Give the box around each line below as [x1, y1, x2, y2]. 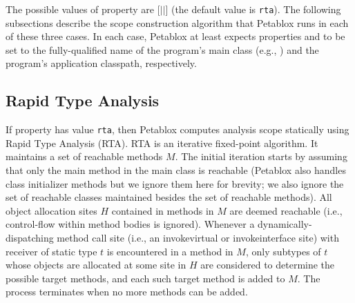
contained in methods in [111, 203, 214, 217]
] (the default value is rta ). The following [165, 2, 341, 16]
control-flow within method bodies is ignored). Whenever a [6, 217, 255, 231]
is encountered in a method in [106, 244, 233, 258]
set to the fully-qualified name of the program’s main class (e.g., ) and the [6, 42, 319, 57]
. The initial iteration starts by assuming [175, 149, 347, 164]
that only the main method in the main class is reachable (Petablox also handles [6, 163, 346, 177]
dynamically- [258, 217, 312, 231]
